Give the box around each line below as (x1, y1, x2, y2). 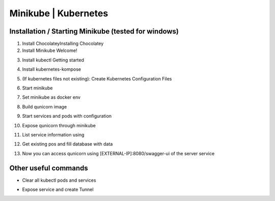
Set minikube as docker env (22, 94, 81, 100)
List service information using (22, 131, 85, 137)
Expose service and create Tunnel (22, 186, 94, 193)
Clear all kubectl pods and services (22, 177, 96, 183)
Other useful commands (9, 163, 89, 173)
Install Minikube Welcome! (22, 47, 77, 53)
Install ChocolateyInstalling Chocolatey (22, 41, 104, 47)
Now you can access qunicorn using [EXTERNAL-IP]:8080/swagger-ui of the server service (22, 150, 215, 156)
